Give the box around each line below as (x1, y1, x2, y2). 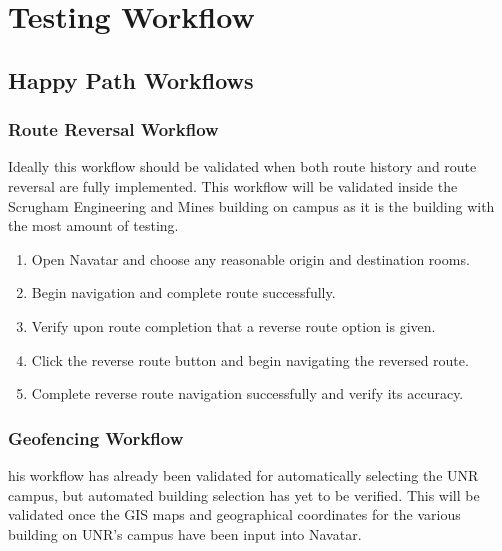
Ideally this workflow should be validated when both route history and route (8, 156, 477, 177)
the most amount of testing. (8, 215, 179, 236)
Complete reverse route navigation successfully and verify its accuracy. (31, 383, 464, 404)
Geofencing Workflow (8, 425, 184, 450)
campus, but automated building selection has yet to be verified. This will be (8, 484, 480, 505)
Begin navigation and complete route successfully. (31, 282, 336, 303)
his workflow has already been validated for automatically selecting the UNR (8, 464, 479, 485)
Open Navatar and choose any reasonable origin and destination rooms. (31, 248, 470, 269)
